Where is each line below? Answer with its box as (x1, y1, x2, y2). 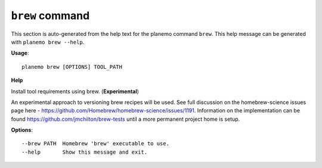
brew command (11, 9, 90, 22)
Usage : (11, 50, 29, 57)
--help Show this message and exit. (21, 148, 148, 155)
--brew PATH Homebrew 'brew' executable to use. (21, 140, 170, 147)
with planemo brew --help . (11, 38, 85, 45)
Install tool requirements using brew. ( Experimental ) (11, 87, 140, 95)
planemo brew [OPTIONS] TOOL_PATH (21, 63, 122, 70)
